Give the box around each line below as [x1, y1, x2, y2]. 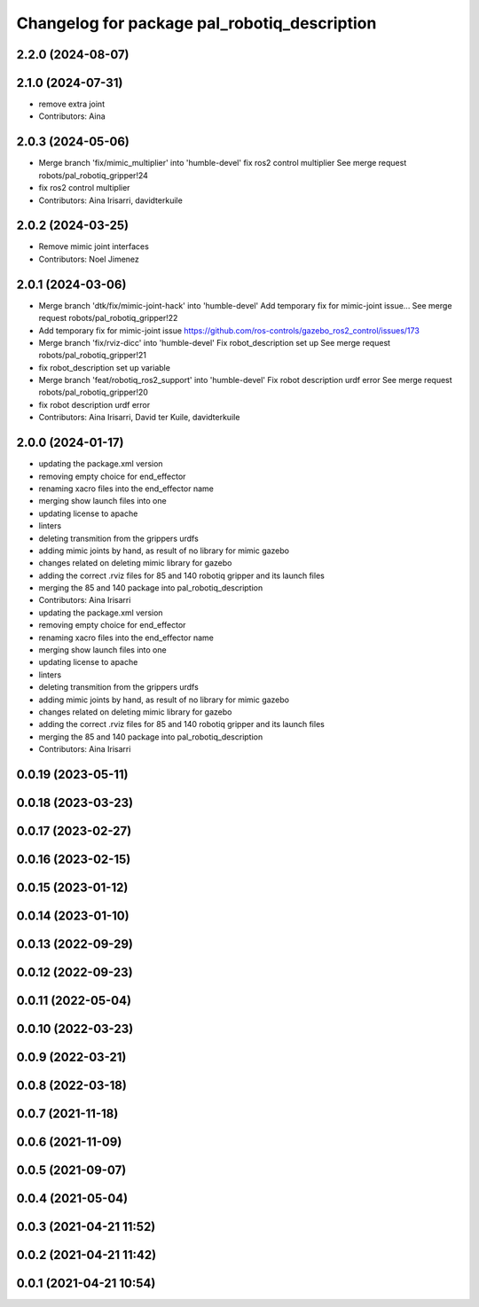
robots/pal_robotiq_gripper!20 [38, 387, 148, 398]
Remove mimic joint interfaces [38, 241, 150, 252]
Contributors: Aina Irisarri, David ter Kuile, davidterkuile [38, 412, 240, 423]
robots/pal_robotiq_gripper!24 [38, 169, 148, 181]
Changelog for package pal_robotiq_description [16, 13, 377, 33]
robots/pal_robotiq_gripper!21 [38, 350, 146, 361]
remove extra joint [38, 98, 106, 110]
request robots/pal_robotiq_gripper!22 [38, 313, 178, 324]
